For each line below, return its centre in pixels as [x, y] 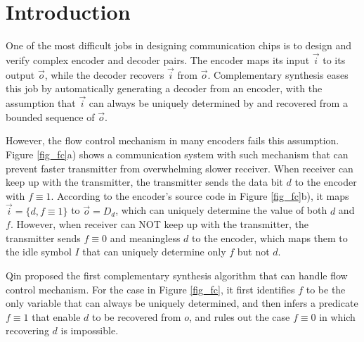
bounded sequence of [50, 116]
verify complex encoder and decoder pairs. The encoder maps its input [158, 59]
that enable [56, 316]
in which [337, 316]
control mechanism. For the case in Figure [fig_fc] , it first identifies [150, 289]
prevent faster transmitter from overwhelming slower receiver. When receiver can [180, 168]
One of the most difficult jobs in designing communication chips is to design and [179, 45]
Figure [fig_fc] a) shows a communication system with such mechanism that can [177, 154]
